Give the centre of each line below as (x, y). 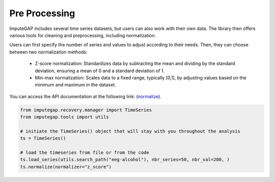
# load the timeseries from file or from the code (85, 153)
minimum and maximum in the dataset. (76, 85)
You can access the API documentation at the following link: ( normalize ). (85, 96)
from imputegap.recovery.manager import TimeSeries (86, 110)
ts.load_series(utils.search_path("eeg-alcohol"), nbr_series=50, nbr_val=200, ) (125, 160)
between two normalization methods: (48, 52)
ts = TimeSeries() (43, 138)
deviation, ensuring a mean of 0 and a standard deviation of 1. (100, 71)
